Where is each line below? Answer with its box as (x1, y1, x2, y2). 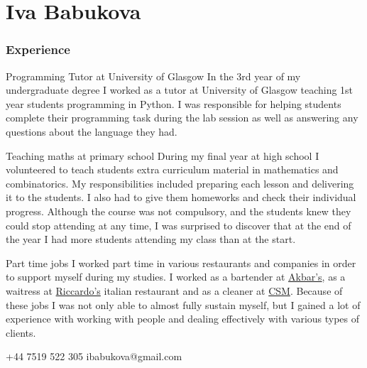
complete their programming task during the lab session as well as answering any (6, 110, 358, 125)
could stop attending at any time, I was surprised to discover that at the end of (6, 217, 351, 232)
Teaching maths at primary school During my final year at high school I (6, 148, 319, 163)
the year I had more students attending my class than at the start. (6, 232, 296, 247)
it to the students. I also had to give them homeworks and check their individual (6, 190, 356, 205)
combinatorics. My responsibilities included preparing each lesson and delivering (6, 175, 354, 190)
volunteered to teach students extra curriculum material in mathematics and (6, 162, 339, 177)
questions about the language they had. (6, 124, 177, 139)
